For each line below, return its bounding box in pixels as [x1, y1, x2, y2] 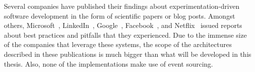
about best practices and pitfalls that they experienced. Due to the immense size [4, 29, 247, 40]
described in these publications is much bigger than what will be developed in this [4, 48, 252, 59]
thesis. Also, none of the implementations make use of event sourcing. [4, 58, 213, 69]
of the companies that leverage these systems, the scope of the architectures [4, 39, 232, 49]
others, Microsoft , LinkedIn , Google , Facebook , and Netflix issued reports [4, 20, 242, 30]
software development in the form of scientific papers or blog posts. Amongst [4, 10, 235, 21]
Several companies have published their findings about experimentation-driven [4, 1, 240, 11]
